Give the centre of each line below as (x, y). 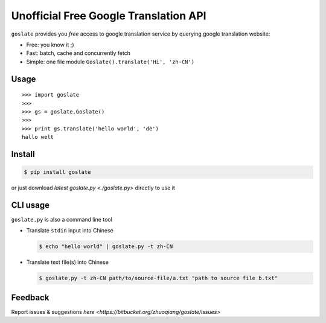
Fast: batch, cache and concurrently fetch (78, 53)
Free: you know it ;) (50, 45)
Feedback (30, 297)
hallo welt (38, 137)
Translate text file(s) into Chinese (67, 262)
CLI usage (30, 205)
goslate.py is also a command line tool (62, 219)
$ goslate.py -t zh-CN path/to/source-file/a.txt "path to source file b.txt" (158, 278)
